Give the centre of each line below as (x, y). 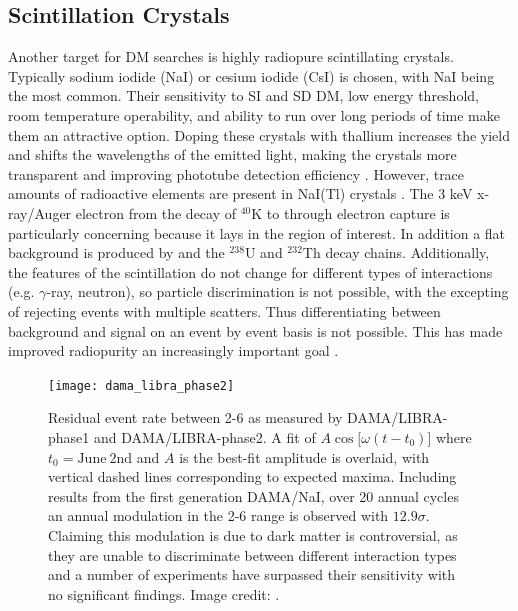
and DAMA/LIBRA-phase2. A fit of (204, 436)
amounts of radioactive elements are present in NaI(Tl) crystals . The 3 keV (240, 193)
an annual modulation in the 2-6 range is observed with (218, 515)
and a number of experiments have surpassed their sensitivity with (252, 574)
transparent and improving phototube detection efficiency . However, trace (236, 173)
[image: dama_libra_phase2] (141, 385)
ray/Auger (40, 212)
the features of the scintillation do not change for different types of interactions (250, 271)
